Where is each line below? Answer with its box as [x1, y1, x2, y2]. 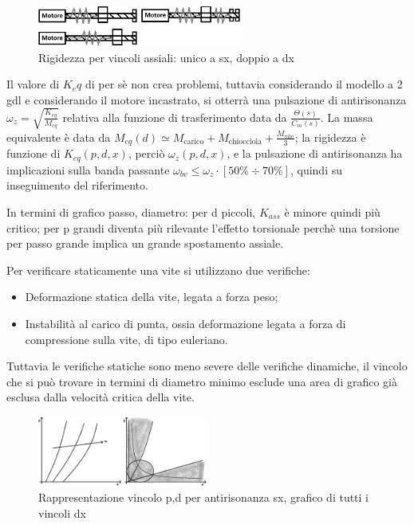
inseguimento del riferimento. [6, 177, 148, 194]
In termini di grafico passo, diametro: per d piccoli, [6, 203, 256, 220]
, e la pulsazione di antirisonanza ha [227, 145, 403, 162]
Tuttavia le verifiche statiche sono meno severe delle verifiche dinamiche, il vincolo [6, 358, 408, 374]
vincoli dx [38, 504, 86, 521]
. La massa [320, 108, 373, 125]
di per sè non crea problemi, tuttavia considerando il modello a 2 [85, 76, 403, 92]
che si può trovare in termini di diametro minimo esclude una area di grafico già [6, 373, 397, 389]
